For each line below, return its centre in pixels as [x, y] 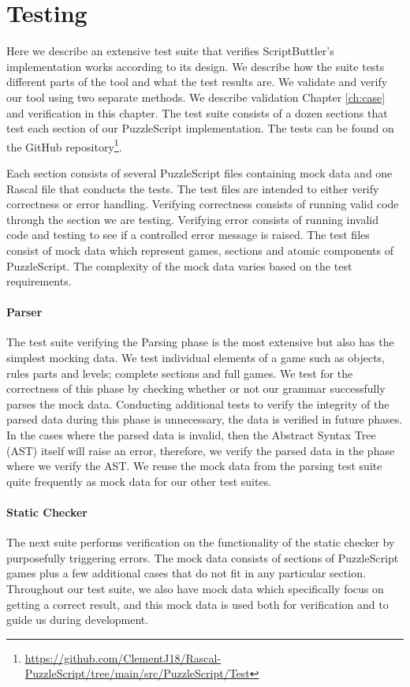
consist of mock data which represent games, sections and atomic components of [200, 250]
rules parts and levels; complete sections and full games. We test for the [180, 373]
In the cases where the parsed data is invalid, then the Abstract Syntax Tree [191, 435]
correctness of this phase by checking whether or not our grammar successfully [196, 388]
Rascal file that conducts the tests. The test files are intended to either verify [193, 188]
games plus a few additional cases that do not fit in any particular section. [186, 573]
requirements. [39, 281]
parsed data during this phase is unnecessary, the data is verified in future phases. [205, 419]
